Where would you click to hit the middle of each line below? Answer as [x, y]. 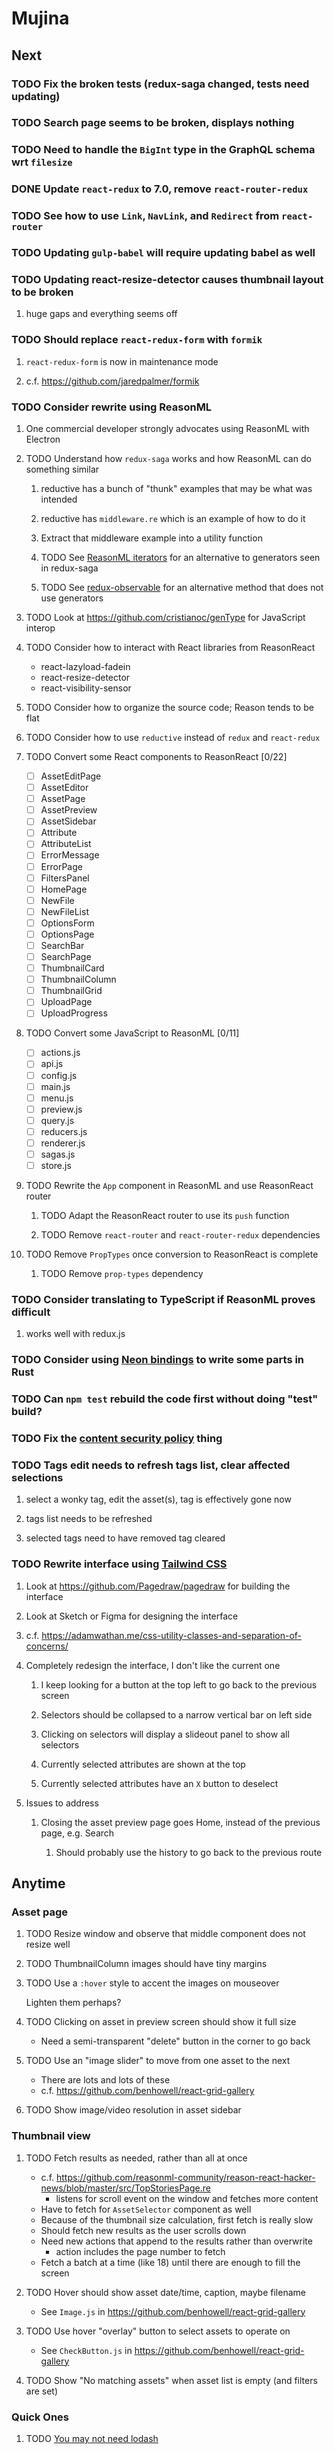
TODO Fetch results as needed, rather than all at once [136, 2158]
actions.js [60, 1053]
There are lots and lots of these [105, 2080]
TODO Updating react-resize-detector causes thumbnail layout [167, 280]
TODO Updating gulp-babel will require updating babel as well [163, 253]
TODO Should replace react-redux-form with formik [137, 340]
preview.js [61, 1109]
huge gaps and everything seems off [101, 314]
